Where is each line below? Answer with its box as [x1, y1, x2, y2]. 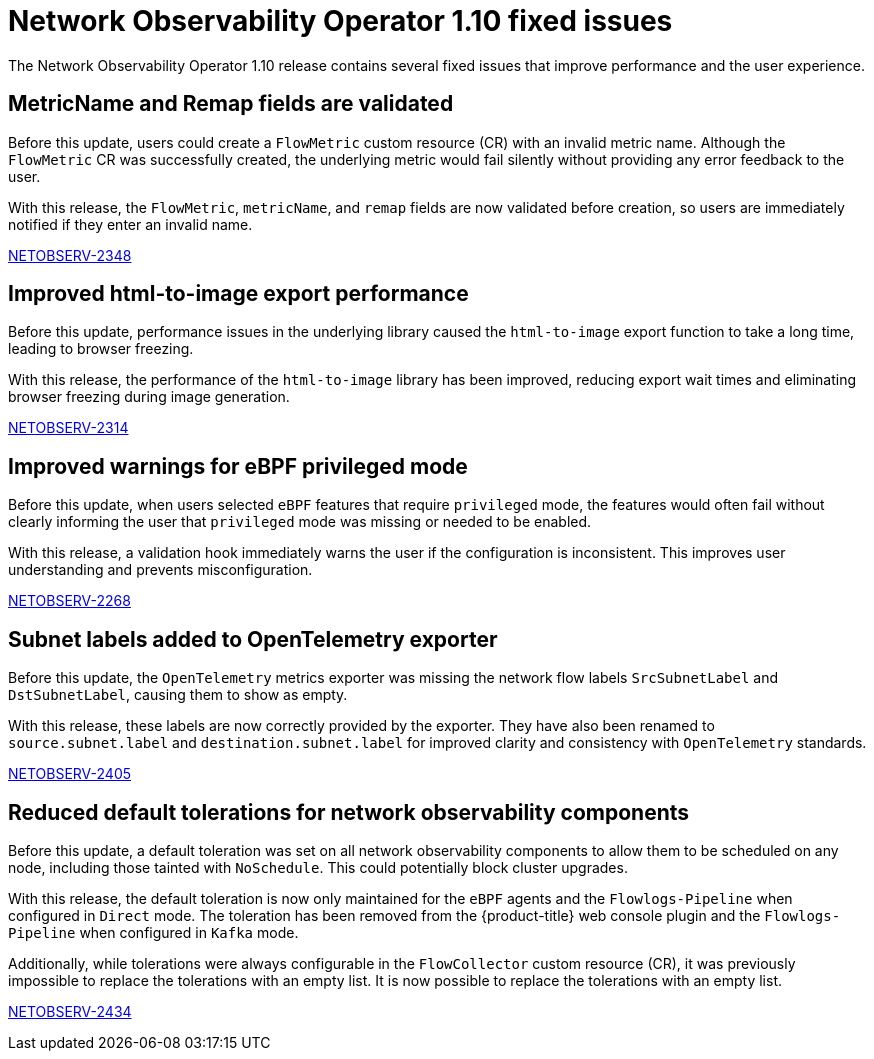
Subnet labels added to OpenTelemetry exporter [8, 626, 498, 652]
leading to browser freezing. [8, 340, 194, 358]
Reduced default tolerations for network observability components [8, 799, 690, 825]
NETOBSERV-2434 [8, 1002, 132, 1020]
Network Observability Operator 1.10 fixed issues [8, 4, 673, 38]
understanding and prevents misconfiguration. [8, 561, 313, 579]
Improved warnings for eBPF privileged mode [8, 453, 468, 479]
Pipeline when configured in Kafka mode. [8, 923, 299, 941]
